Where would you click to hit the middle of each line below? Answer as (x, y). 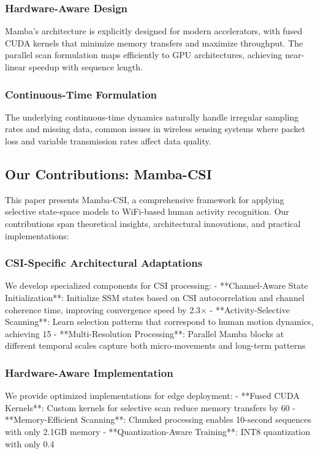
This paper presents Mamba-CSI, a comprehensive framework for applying (145, 199)
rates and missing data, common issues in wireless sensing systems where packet (155, 129)
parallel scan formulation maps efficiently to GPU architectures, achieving (144, 55)
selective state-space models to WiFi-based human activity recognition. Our (147, 211)
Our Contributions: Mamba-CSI (108, 173)
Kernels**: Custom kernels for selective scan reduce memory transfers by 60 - (150, 407)
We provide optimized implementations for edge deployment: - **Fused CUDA (152, 396)
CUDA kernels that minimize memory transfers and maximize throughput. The (154, 43)
